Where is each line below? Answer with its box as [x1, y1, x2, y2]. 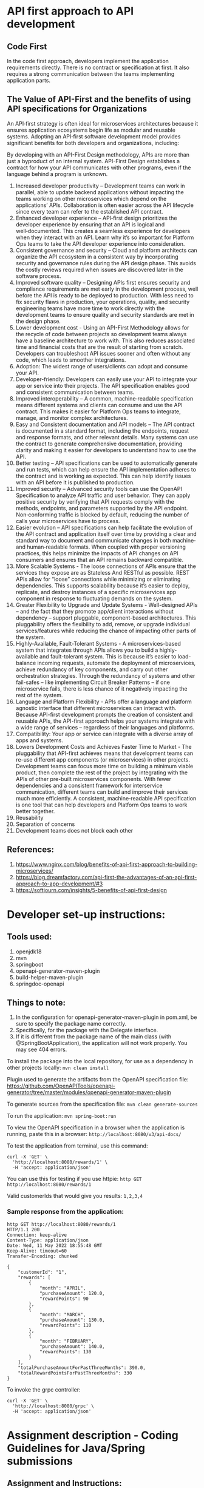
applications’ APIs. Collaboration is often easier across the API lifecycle [15, 201, 194, 209]
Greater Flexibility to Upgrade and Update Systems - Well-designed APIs [15, 601, 198, 608]
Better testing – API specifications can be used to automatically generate [15, 459, 198, 467]
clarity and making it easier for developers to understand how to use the [15, 446, 197, 453]
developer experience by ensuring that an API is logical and [15, 220, 165, 228]
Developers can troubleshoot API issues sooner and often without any [15, 350, 191, 357]
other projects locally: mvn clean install [7, 1064, 109, 1072]
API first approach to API [7, 4, 134, 18]
